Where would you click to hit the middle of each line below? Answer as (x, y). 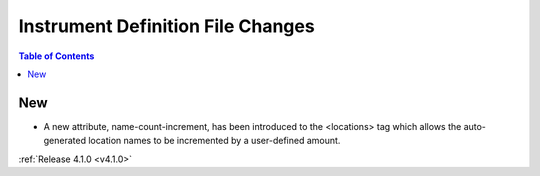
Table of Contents (56, 56)
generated (65, 141)
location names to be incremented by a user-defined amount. (214, 141)
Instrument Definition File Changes (166, 26)
